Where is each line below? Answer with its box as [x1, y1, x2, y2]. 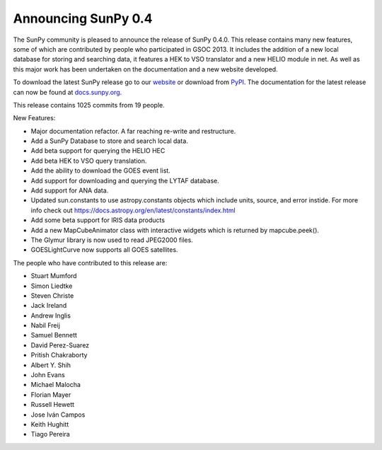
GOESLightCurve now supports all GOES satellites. [30, 246, 178, 254]
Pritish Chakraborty [30, 351, 88, 359]
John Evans [30, 371, 65, 379]
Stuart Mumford [30, 272, 77, 280]
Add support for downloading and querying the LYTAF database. [30, 176, 219, 185]
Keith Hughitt [30, 420, 69, 428]
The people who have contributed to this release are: [13, 258, 168, 267]
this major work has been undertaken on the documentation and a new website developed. [13, 64, 279, 74]
